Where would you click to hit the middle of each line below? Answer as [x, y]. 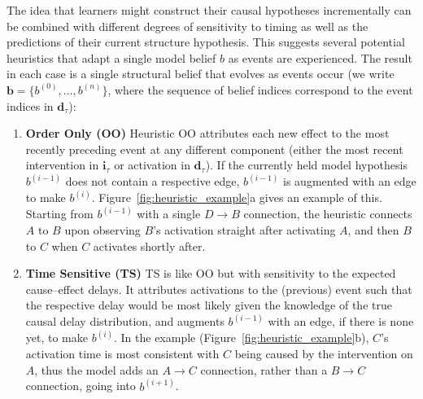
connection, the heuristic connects [328, 214]
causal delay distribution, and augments [125, 321]
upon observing [102, 230]
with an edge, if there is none [341, 321]
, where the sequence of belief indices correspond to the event [260, 89]
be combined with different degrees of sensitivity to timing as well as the [188, 26]
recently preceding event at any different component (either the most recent [214, 149]
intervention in [62, 165]
